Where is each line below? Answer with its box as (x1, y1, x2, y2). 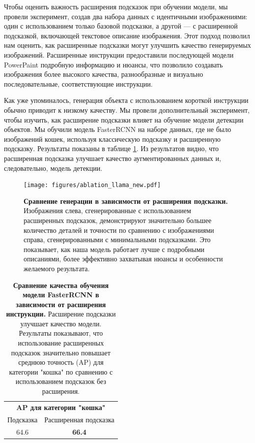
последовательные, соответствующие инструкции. (4, 78, 153, 89)
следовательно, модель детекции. (4, 162, 103, 173)
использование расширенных (18, 338, 104, 348)
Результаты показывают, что (19, 328, 103, 338)
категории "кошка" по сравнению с (9, 366, 113, 377)
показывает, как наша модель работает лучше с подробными (24, 244, 205, 254)
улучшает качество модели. (20, 318, 102, 328)
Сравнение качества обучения (13, 280, 109, 290)
